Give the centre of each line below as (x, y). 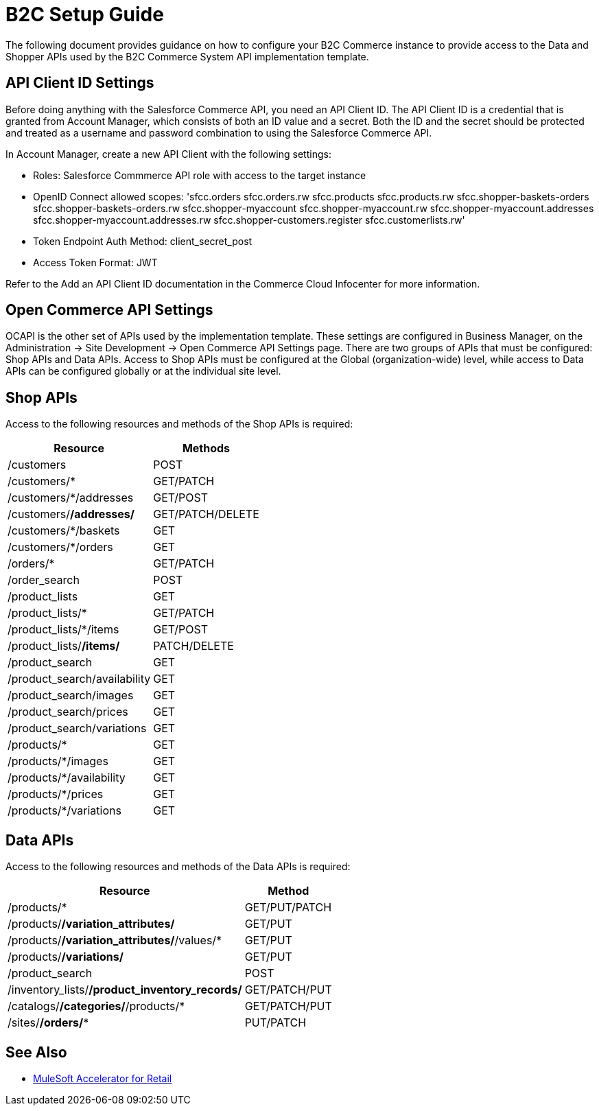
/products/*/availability (67, 778)
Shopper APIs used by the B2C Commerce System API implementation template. (187, 56)
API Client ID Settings (80, 83)
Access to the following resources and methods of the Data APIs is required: (178, 867)
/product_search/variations (77, 728)
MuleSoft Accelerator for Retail (103, 1078)
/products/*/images (58, 761)
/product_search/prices (68, 712)
